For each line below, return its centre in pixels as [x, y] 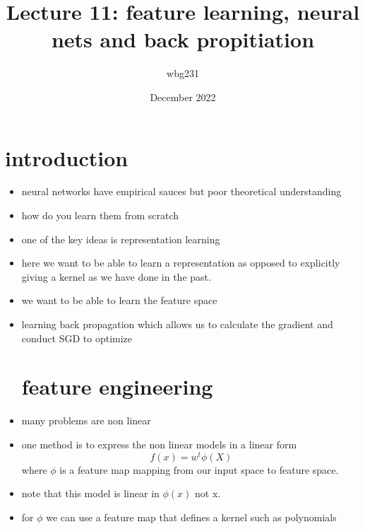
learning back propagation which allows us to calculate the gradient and [177, 324]
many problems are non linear [86, 420]
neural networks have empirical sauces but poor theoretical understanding [181, 191]
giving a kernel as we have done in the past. [116, 276]
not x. [208, 493]
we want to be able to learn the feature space [119, 300]
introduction [67, 157]
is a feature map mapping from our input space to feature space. [199, 469]
